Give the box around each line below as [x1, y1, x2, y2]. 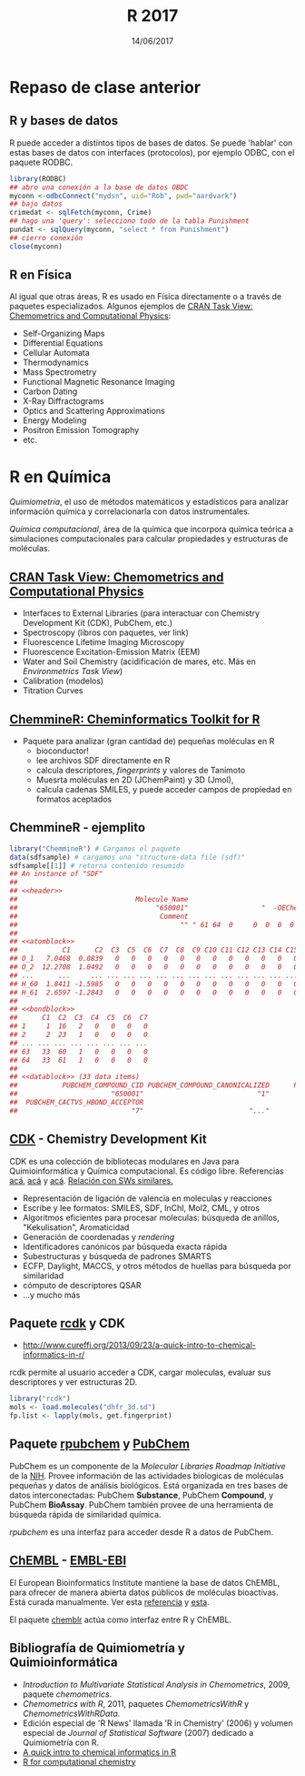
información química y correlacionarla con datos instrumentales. [9, 506, 251, 517]
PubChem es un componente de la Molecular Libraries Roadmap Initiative [9, 1460, 286, 1471]
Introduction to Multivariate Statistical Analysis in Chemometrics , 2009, [22, 1679, 290, 1690]
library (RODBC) [9, 174, 67, 183]
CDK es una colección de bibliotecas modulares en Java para [9, 1155, 240, 1166]
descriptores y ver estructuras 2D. [9, 1377, 138, 1387]
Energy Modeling [22, 415, 87, 426]
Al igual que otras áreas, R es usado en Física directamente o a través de [9, 291, 282, 302]
